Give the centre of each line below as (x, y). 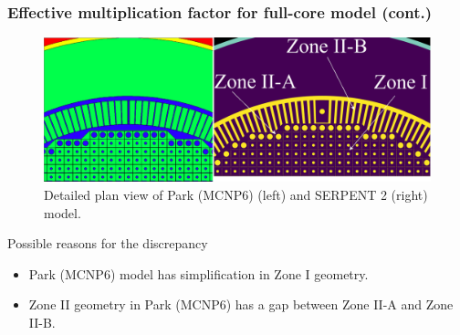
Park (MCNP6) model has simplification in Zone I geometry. (199, 273)
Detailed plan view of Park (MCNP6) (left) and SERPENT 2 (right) (236, 194)
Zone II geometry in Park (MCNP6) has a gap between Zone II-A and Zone (241, 304)
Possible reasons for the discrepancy (108, 243)
